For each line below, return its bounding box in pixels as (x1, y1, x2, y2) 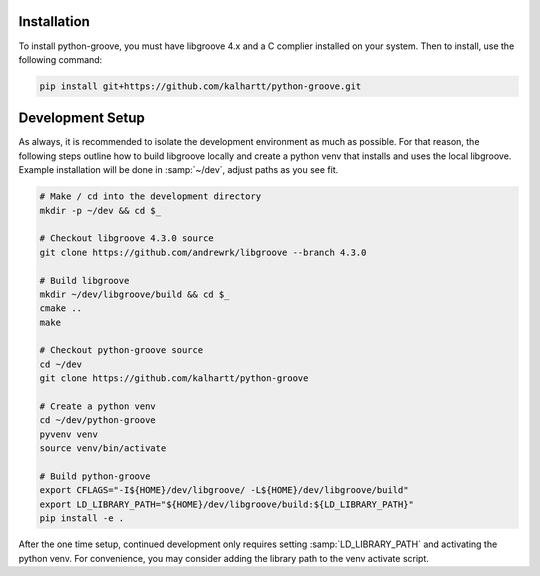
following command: (18, 53, 103, 65)
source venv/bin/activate (39, 443, 167, 454)
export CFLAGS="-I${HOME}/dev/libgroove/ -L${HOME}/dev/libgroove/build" (39, 485, 409, 496)
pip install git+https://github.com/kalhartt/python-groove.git (39, 80, 362, 92)
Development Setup (18, 110, 145, 127)
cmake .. (39, 303, 83, 314)
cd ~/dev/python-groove (39, 415, 157, 426)
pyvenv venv (39, 428, 99, 440)
